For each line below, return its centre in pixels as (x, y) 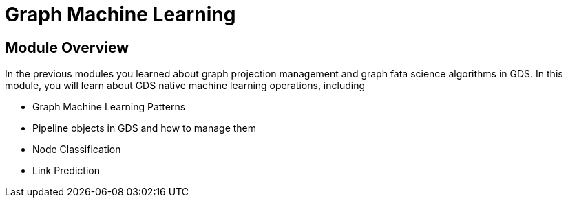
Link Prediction (66, 171)
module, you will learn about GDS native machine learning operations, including (185, 86)
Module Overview (67, 47)
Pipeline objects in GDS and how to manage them (145, 128)
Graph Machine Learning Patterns (109, 107)
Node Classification (77, 150)
